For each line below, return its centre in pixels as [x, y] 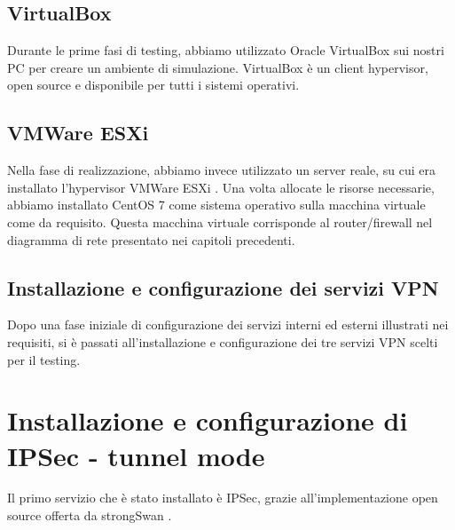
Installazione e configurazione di [208, 420]
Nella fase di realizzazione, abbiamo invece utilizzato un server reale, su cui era [221, 170]
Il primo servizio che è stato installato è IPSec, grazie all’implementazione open [223, 498]
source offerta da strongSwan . [90, 515]
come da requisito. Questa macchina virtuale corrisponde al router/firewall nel [220, 221]
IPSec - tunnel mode [136, 455]
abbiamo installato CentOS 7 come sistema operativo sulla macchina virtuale [216, 205]
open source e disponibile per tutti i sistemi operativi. [153, 85]
